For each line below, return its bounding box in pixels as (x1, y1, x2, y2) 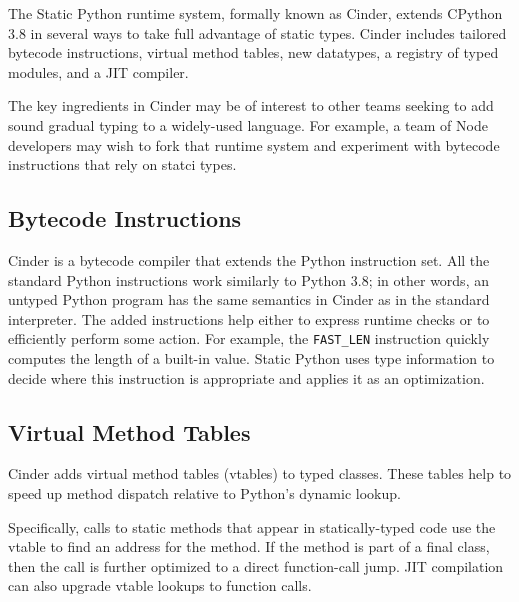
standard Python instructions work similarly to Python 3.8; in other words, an (8, 269, 489, 290)
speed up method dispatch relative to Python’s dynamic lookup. (8, 482, 401, 503)
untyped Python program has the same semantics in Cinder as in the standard (8, 289, 490, 310)
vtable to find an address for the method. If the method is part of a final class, (8, 536, 490, 557)
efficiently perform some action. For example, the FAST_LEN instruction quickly (8, 328, 490, 349)
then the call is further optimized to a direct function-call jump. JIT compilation (8, 555, 504, 576)
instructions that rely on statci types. (8, 154, 237, 175)
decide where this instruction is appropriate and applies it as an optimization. (8, 367, 485, 388)
